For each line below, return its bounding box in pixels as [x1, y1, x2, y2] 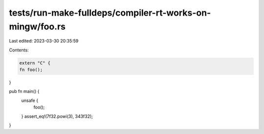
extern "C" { [19, 60, 51, 66]
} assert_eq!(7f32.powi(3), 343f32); [21, 113, 93, 119]
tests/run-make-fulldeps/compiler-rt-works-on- [9, 7, 211, 18]
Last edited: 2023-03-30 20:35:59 [9, 38, 79, 44]
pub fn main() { [9, 89, 40, 94]
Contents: [9, 47, 29, 53]
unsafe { [21, 97, 39, 103]
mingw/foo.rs [9, 21, 66, 32]
